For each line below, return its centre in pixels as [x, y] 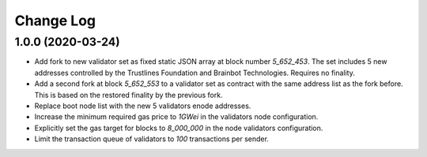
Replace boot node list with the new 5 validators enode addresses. [143, 106]
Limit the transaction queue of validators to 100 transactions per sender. [151, 139]
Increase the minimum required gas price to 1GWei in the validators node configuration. [176, 117]
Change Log [55, 21]
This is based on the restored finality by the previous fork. [128, 95]
